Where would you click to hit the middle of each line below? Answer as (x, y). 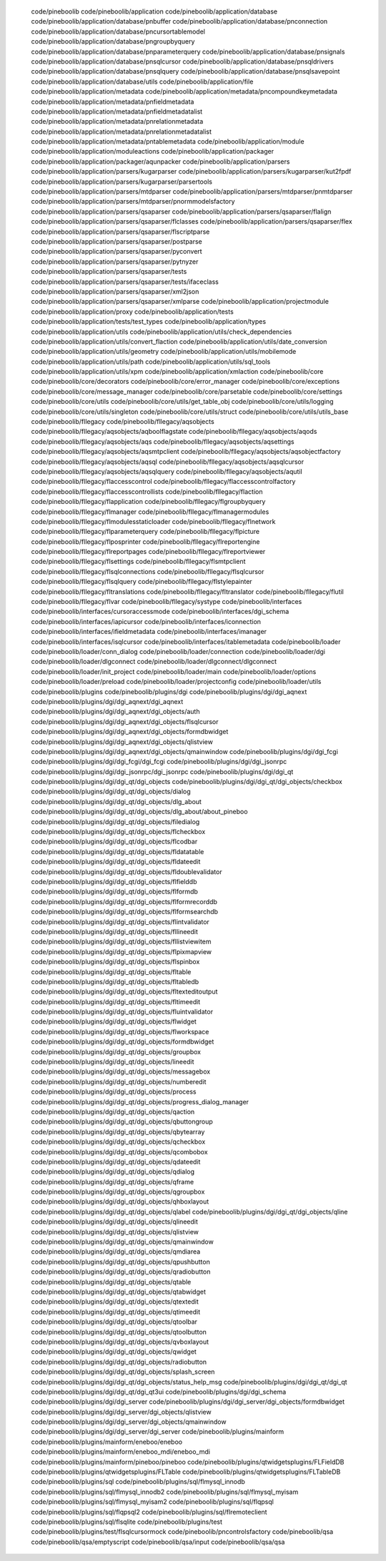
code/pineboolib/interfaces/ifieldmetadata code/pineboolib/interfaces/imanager (149, 632)
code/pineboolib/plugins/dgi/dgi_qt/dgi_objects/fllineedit (114, 931)
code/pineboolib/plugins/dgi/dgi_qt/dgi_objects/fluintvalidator (122, 1012)
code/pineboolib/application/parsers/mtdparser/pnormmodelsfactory (133, 202)
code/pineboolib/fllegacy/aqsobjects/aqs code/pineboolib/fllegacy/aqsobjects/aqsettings (163, 441)
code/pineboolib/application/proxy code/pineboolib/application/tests (132, 312)
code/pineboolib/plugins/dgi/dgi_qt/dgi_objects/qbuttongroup (122, 1121)
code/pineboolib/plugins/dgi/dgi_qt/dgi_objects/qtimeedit (115, 1312)
